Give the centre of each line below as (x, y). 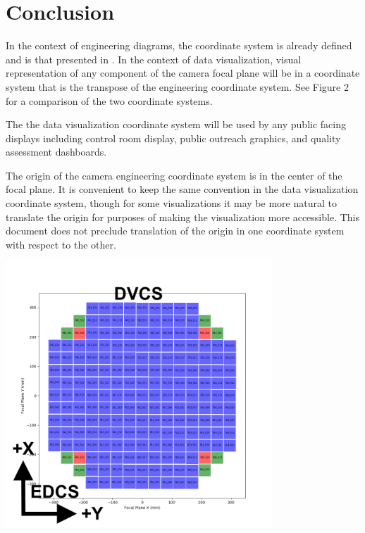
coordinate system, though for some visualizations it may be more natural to (171, 203)
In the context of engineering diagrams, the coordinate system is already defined (179, 45)
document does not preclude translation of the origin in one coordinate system (175, 231)
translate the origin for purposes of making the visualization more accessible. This (183, 217)
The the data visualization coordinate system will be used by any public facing (176, 124)
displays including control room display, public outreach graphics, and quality (173, 138)
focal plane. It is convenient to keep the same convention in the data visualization (182, 189)
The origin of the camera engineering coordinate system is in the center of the (174, 175)
